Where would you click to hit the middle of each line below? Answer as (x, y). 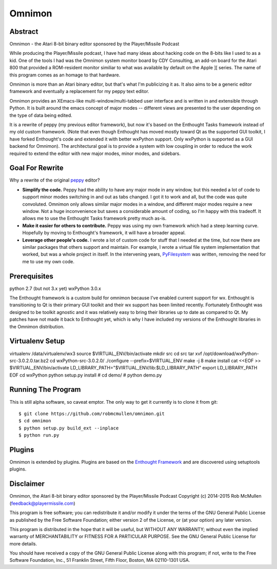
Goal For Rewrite (36, 168)
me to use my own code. (48, 261)
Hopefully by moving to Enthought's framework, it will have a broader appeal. (104, 233)
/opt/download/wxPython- (231, 354)
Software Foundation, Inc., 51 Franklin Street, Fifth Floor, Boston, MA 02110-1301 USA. (100, 560)
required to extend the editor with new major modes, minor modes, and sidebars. (95, 153)
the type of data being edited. (41, 115)
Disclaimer (27, 484)
